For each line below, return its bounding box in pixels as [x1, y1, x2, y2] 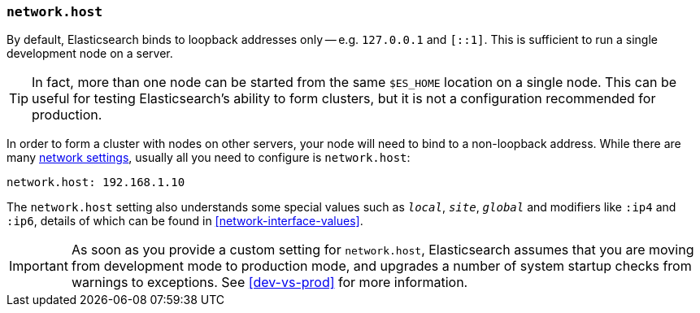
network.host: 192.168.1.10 [7, 176, 185, 189]
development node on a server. [7, 46, 173, 61]
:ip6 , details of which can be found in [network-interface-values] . [7, 214, 363, 228]
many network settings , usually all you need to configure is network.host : [7, 150, 411, 165]
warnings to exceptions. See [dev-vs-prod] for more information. [71, 274, 468, 291]
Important [9, 258, 68, 275]
